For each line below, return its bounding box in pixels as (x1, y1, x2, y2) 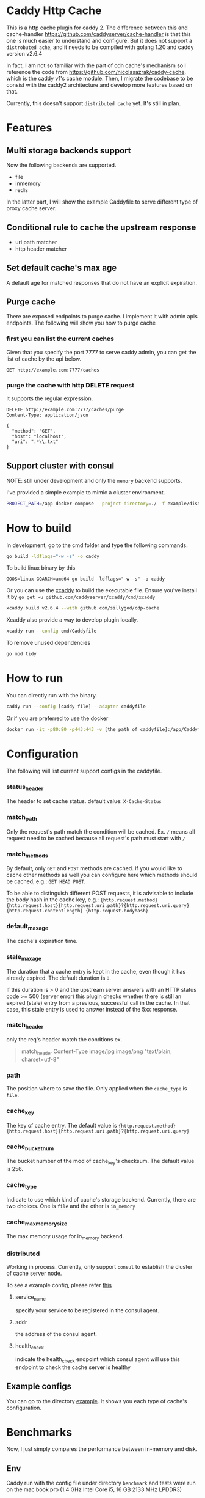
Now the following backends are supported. (6, 161, 117, 169)
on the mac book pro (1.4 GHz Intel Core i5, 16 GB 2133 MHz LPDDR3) (6, 1486, 182, 1493)
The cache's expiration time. (6, 937, 78, 944)
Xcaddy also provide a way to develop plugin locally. (6, 616, 138, 623)
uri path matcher (15, 238, 57, 246)
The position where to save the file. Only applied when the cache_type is (6, 1085, 187, 1092)
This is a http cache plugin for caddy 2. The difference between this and (6, 24, 188, 31)
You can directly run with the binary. (6, 692, 98, 699)
